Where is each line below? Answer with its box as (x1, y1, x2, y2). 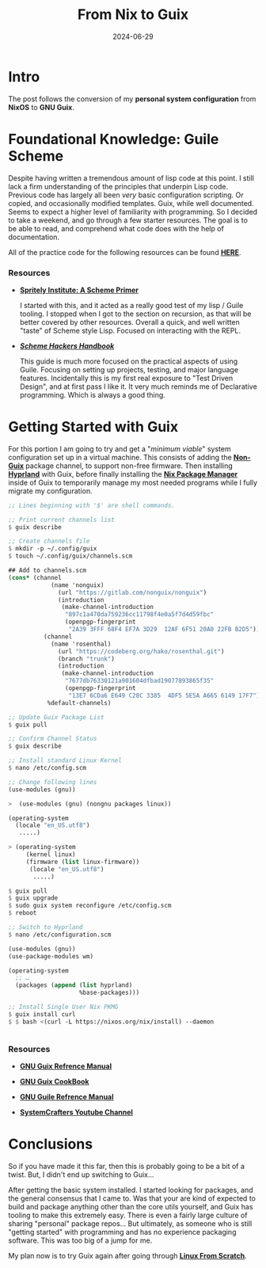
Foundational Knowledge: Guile (8, 130, 219, 148)
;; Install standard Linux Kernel (8, 756, 123, 765)
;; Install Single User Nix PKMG (8, 1003, 119, 1011)
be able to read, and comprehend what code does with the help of (8, 223, 224, 233)
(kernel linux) (25, 851, 77, 859)
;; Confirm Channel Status (8, 735, 97, 743)
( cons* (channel (8, 573, 62, 581)
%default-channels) (47, 699, 112, 706)
